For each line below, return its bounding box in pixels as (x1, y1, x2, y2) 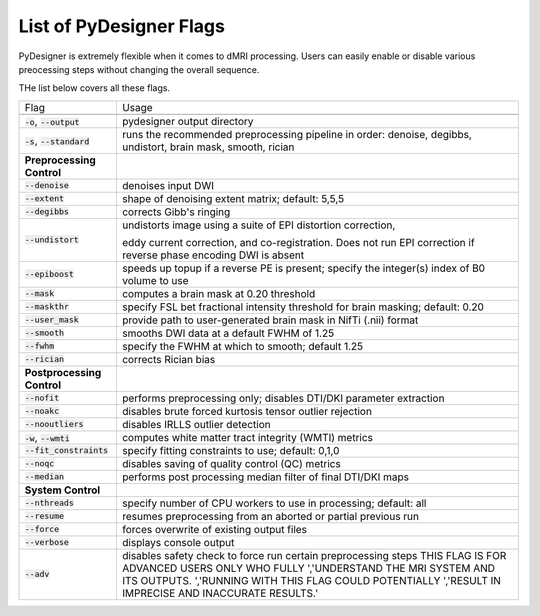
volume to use (121, 273, 189, 287)
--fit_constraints (24, 445, 109, 456)
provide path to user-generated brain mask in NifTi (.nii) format (121, 313, 419, 327)
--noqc (24, 458, 55, 469)
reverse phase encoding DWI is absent (121, 248, 305, 262)
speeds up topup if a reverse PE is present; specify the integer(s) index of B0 (121, 261, 485, 275)
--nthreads (24, 498, 75, 509)
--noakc (24, 406, 60, 417)
